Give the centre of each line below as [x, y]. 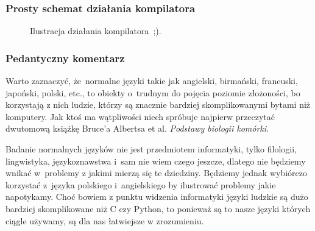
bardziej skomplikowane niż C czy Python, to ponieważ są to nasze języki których [158, 208]
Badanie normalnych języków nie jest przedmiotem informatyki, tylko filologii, [151, 149]
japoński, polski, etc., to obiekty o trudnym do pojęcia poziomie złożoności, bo [153, 92]
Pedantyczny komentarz [65, 58]
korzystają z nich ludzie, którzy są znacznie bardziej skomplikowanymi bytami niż [158, 105]
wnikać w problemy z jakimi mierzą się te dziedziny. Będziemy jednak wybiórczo [157, 173]
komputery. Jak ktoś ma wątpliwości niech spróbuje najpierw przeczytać [140, 116]
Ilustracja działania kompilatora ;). [96, 31]
